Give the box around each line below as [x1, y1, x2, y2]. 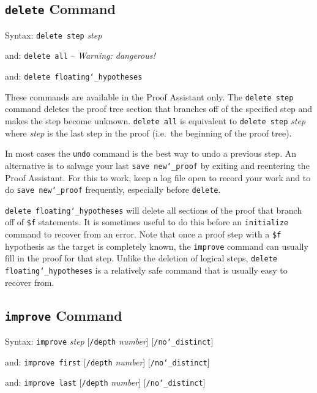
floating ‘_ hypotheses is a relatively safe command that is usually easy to [5, 264, 288, 277]
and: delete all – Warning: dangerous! [5, 49, 155, 62]
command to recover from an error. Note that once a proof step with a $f [5, 228, 282, 241]
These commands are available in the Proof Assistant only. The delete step [5, 90, 294, 103]
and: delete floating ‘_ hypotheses [5, 70, 143, 83]
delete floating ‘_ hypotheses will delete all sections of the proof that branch [5, 203, 302, 216]
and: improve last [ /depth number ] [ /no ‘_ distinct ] [5, 376, 206, 389]
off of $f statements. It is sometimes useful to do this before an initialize [5, 215, 289, 228]
